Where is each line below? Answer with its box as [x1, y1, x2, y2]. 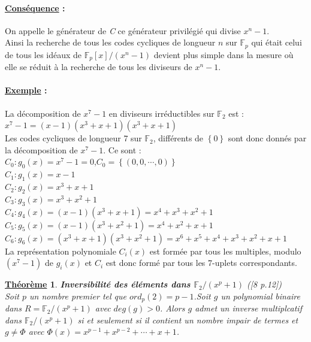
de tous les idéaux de [5, 48, 82, 60]
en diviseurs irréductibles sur [108, 107, 215, 119]
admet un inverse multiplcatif [195, 302, 302, 314]
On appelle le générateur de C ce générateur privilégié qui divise [5, 24, 241, 37]
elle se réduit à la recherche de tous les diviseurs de [5, 60, 192, 73]
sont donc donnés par [228, 132, 307, 144]
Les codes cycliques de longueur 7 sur [5, 132, 142, 144]
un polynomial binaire [221, 289, 300, 302]
